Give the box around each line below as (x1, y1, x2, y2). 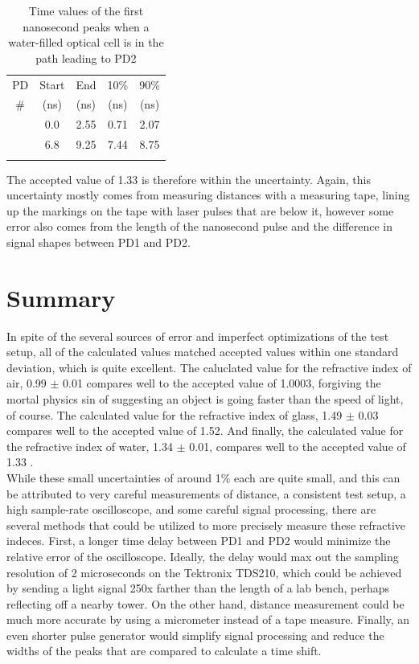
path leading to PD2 (35, 49, 137, 66)
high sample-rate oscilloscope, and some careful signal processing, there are (6, 501, 376, 518)
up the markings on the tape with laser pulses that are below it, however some (6, 202, 394, 219)
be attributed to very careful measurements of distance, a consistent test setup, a (6, 485, 406, 502)
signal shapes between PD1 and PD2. (6, 233, 191, 250)
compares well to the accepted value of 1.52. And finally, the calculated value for (6, 422, 404, 439)
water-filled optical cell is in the (8, 34, 164, 51)
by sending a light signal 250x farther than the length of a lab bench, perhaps (6, 580, 390, 596)
